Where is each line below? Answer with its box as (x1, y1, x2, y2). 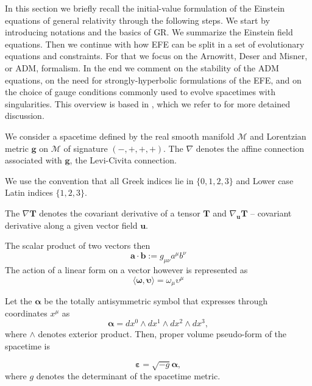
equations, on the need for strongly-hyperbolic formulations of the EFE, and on (5, 73, 302, 86)
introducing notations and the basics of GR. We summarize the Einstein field (5, 26, 293, 38)
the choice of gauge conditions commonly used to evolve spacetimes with (5, 85, 275, 98)
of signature (63, 141, 108, 154)
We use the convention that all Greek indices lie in (5, 174, 194, 187)
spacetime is (5, 339, 51, 352)
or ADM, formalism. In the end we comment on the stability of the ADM (5, 61, 279, 74)
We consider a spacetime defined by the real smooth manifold (5, 129, 235, 142)
